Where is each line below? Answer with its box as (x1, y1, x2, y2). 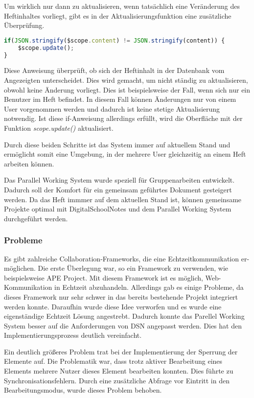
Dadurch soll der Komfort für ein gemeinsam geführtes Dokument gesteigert (4, 184, 232, 194)
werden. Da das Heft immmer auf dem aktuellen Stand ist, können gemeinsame (4, 194, 242, 204)
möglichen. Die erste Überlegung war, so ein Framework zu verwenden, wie (4, 263, 229, 273)
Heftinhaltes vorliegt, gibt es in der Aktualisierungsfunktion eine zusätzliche (4, 10, 231, 21)
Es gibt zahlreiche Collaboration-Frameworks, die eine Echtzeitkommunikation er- (4, 253, 250, 263)
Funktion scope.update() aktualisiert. (4, 122, 114, 133)
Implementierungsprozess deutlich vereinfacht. (4, 330, 142, 340)
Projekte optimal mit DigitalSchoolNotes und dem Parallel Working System (4, 204, 231, 214)
